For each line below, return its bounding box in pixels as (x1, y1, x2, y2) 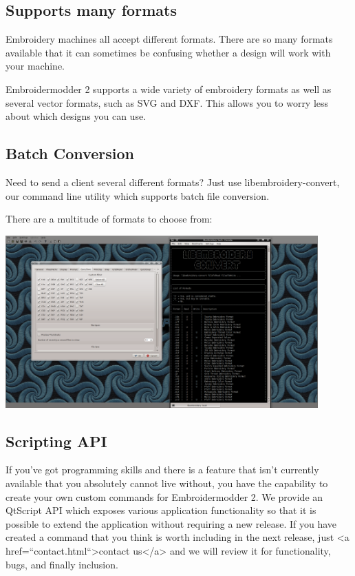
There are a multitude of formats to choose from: (6, 212, 213, 226)
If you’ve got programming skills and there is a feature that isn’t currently (6, 462, 319, 477)
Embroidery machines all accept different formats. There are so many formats (6, 32, 333, 46)
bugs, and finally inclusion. (6, 557, 118, 571)
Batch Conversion (6, 143, 134, 164)
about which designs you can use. (6, 109, 147, 123)
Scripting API (6, 430, 107, 451)
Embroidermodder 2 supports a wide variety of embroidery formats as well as (6, 81, 332, 96)
